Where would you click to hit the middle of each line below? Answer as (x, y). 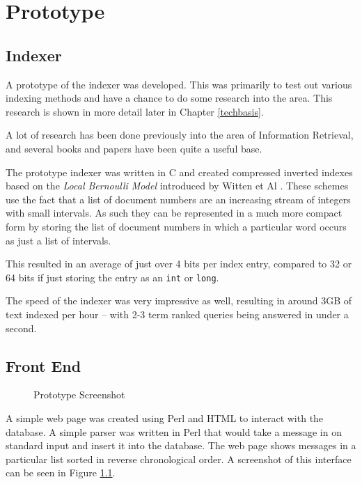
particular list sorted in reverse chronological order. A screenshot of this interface (179, 459)
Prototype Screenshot (79, 395)
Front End (44, 365)
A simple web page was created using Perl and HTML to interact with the (165, 417)
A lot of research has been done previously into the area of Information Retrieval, (180, 135)
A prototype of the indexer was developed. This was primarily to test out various (179, 84)
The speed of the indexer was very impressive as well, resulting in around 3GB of (179, 300)
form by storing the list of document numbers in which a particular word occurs (176, 226)
